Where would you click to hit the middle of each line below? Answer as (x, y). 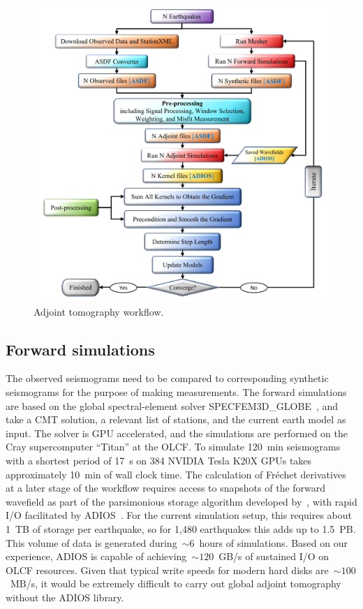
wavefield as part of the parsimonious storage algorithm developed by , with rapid (181, 501)
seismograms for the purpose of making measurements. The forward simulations (176, 391)
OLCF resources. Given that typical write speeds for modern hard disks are (167, 570)
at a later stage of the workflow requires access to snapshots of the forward (166, 488)
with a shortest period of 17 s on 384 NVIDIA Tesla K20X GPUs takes (159, 460)
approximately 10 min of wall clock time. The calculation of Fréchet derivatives (176, 474)
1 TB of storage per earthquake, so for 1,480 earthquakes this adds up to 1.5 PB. (181, 528)
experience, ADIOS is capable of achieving (96, 556)
